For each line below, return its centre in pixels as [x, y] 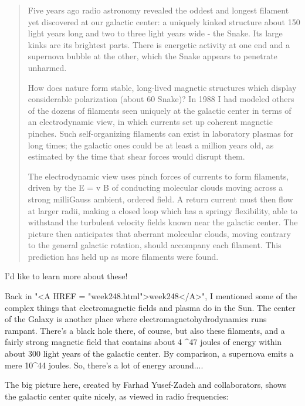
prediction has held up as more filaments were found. [123, 256]
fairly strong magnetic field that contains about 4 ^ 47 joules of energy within [143, 342]
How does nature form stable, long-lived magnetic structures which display [162, 87]
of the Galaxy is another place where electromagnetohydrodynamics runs [136, 319]
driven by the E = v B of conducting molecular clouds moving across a [155, 187]
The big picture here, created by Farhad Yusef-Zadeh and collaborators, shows [146, 385]
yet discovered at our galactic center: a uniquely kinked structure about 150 [164, 21]
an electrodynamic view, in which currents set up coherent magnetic [150, 122]
